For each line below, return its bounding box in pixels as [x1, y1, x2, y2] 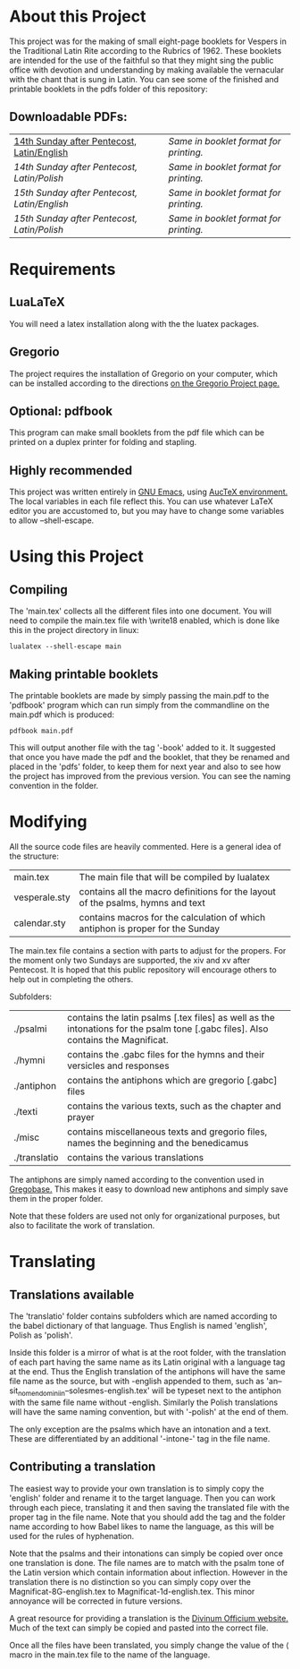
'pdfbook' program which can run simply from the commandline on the [9, 700, 270, 710]
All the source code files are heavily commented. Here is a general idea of [9, 841, 281, 852]
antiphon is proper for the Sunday [79, 922, 221, 935]
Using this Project [9, 546, 145, 567]
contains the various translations [66, 1151, 204, 1163]
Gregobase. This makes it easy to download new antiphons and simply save [9, 1184, 288, 1194]
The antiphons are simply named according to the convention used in [9, 1174, 265, 1185]
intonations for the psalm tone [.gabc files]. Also [66, 1023, 269, 1035]
